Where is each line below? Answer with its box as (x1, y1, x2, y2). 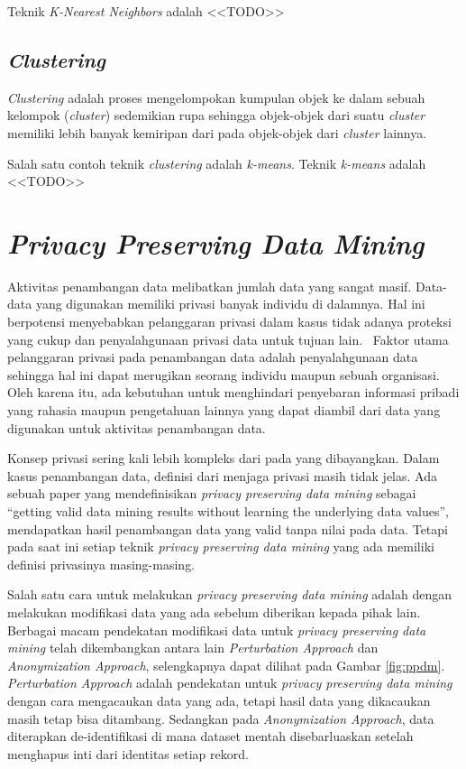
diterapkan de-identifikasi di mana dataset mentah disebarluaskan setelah (7, 727, 414, 746)
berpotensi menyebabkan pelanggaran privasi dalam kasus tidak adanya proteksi (7, 312, 452, 331)
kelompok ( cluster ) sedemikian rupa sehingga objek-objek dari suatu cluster (7, 106, 425, 125)
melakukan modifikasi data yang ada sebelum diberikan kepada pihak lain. (7, 602, 421, 621)
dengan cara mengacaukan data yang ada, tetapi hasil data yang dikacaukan (7, 690, 431, 709)
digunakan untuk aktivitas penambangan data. (7, 418, 266, 437)
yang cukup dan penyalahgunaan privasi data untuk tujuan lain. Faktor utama (7, 329, 449, 348)
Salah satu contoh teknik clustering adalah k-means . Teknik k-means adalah (7, 153, 426, 172)
